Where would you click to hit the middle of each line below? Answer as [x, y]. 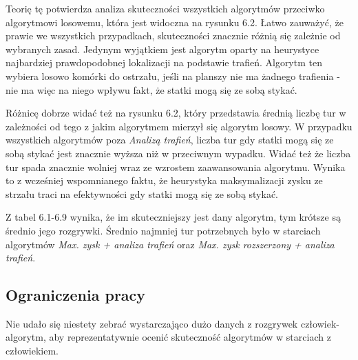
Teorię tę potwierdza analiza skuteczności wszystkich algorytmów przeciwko [165, 8]
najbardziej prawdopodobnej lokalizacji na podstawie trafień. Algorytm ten [164, 62]
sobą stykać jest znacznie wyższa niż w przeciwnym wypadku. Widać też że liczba [178, 153]
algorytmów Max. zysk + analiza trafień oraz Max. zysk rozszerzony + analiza [170, 244]
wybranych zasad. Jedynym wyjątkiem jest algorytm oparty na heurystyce [162, 49]
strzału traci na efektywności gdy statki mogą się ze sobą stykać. [142, 193]
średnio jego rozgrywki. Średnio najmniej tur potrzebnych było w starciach [163, 230]
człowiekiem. [32, 351]
